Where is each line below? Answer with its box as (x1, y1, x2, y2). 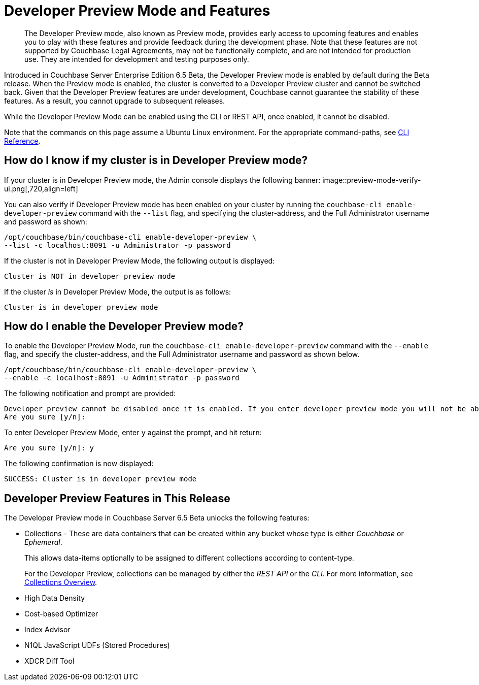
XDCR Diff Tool (24, 657, 75, 666)
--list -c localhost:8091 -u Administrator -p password (4, 241, 231, 249)
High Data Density (24, 594, 85, 603)
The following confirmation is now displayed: (4, 459, 154, 468)
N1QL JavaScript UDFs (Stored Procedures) (24, 641, 170, 650)
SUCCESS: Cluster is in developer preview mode (4, 475, 197, 483)
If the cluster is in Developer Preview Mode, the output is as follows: (4, 287, 231, 296)
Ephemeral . (24, 538, 62, 547)
